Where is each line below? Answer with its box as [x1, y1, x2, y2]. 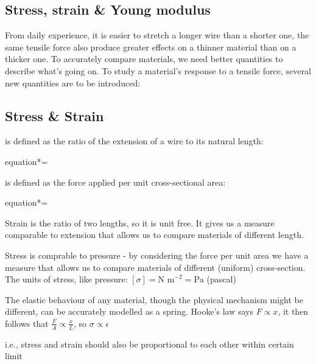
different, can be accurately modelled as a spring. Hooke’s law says [5, 305, 254, 318]
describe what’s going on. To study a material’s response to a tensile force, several [5, 64, 311, 77]
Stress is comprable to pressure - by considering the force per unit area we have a [5, 248, 309, 261]
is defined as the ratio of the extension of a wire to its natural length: [5, 135, 264, 147]
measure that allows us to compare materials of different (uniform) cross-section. [5, 261, 306, 273]
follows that [5, 317, 49, 329]
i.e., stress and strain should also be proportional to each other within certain [5, 337, 294, 350]
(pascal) [206, 273, 236, 285]
